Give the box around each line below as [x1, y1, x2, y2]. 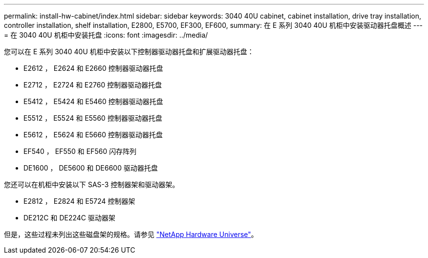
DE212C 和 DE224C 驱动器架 [23, 214, 115, 222]
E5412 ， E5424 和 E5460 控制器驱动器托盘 [23, 97, 163, 106]
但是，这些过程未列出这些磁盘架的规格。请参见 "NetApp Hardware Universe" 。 [4, 230, 258, 238]
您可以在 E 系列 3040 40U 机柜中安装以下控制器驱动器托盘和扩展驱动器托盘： [4, 47, 254, 56]
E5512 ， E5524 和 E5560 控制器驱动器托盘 [23, 114, 162, 122]
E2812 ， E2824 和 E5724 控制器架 [23, 197, 135, 205]
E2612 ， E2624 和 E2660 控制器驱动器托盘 [23, 64, 163, 72]
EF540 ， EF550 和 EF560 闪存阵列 [23, 147, 137, 155]
